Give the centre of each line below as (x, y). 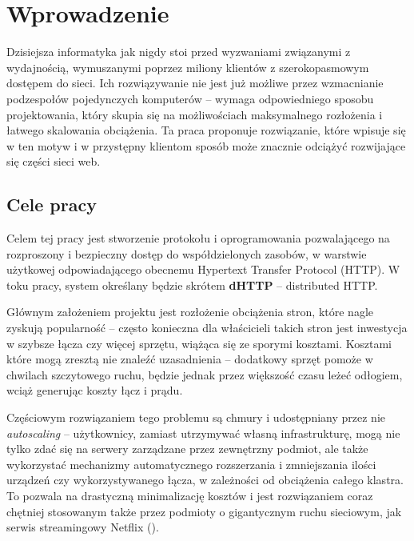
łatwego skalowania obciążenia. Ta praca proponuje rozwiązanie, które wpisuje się (206, 130)
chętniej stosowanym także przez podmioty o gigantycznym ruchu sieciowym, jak (204, 511)
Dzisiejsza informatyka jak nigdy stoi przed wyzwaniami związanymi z (179, 52)
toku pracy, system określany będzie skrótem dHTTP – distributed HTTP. (192, 285)
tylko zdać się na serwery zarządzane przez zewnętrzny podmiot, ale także (187, 449)
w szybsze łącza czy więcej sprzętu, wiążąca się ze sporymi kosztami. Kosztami (199, 343)
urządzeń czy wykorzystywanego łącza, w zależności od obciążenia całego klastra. (205, 480)
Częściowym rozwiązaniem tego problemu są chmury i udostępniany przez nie (196, 417)
